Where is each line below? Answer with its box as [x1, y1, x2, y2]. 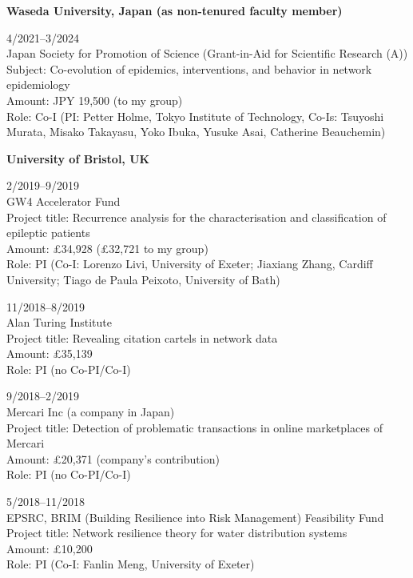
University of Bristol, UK [6, 150, 150, 167]
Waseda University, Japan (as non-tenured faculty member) [6, 2, 343, 18]
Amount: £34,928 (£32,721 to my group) [6, 239, 208, 256]
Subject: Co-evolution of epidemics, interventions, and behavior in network [6, 60, 372, 77]
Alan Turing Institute [6, 314, 112, 331]
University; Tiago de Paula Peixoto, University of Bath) [6, 271, 280, 287]
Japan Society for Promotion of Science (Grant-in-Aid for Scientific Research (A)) [6, 45, 408, 62]
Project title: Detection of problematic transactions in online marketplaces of [6, 419, 383, 436]
